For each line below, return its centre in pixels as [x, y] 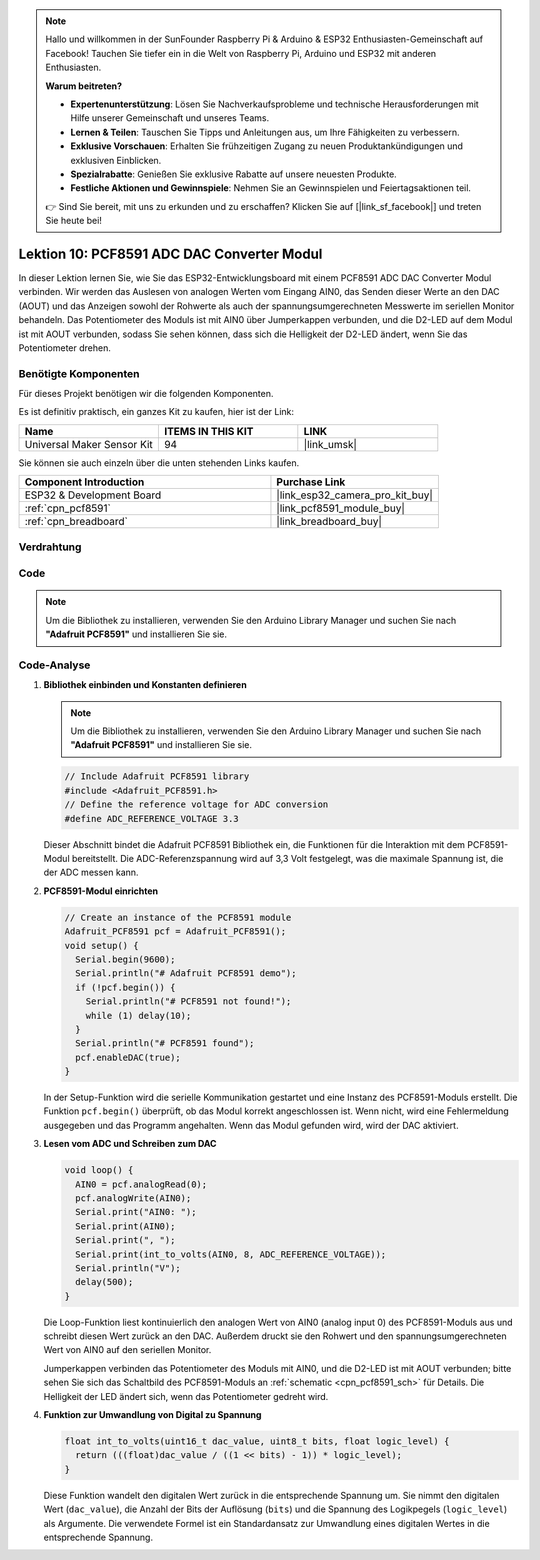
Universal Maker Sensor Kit [89, 444]
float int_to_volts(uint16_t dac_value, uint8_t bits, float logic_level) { [257, 1441]
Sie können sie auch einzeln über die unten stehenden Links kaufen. [159, 462]
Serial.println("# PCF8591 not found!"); [188, 1001]
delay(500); [104, 1282]
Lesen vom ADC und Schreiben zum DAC [130, 1144]
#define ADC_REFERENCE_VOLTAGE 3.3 [151, 818]
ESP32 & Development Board [93, 495]
